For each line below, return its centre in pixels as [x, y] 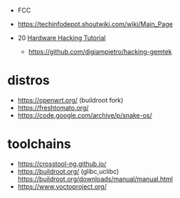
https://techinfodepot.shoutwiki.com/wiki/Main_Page [95, 24]
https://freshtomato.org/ [53, 108]
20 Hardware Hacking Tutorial [62, 38]
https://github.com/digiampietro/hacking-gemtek [100, 52]
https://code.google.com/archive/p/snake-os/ [85, 115]
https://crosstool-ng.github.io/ [62, 164]
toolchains [39, 144]
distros [28, 80]
